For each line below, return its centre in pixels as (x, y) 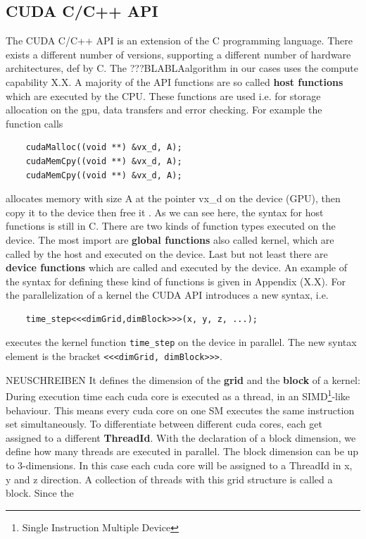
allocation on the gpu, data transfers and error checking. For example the (164, 110)
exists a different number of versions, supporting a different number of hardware (178, 54)
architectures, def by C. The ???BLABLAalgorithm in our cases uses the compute (182, 68)
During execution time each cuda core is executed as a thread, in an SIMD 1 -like (178, 395)
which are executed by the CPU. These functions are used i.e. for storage (163, 95)
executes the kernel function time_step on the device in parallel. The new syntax (181, 342)
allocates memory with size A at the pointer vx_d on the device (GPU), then (173, 198)
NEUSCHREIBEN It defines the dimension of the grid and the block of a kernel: (183, 379)
